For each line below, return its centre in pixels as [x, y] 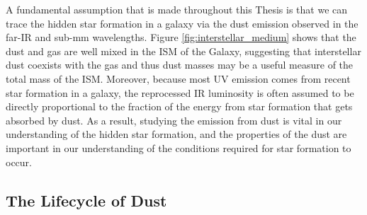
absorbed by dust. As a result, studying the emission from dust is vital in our [174, 120]
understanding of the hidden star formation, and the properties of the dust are [176, 134]
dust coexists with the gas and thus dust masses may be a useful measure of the [180, 65]
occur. [19, 162]
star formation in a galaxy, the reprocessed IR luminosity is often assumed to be [180, 92]
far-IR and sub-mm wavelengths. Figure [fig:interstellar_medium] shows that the [181, 37]
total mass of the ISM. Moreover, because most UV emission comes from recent [178, 78]
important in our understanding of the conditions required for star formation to [179, 147]
